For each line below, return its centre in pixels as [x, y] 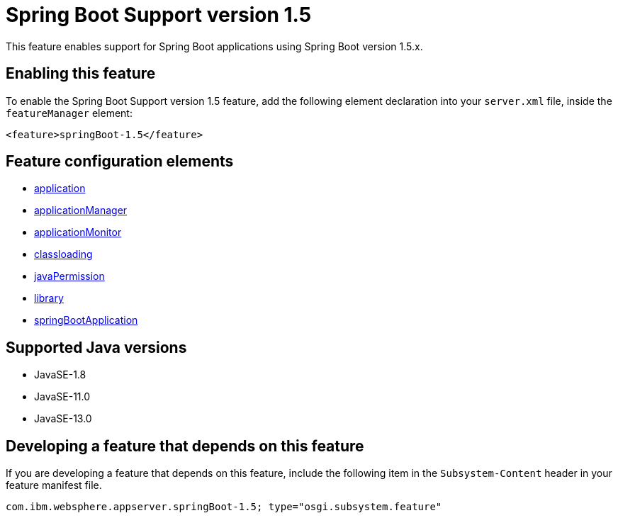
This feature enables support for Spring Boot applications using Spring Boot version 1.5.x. [214, 46]
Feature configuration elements [120, 162]
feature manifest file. [54, 485]
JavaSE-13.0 [63, 419]
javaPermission [69, 276]
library [49, 298]
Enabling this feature [81, 74]
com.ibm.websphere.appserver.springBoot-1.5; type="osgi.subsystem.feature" [224, 507]
